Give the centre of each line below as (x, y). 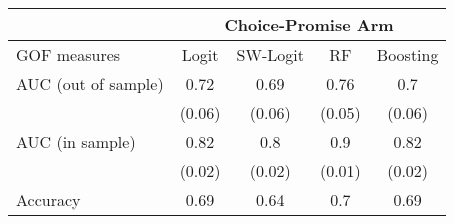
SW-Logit (270, 54)
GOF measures (68, 54)
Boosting (407, 54)
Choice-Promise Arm (309, 24)
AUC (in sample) (76, 141)
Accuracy (48, 199)
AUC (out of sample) (90, 83)
